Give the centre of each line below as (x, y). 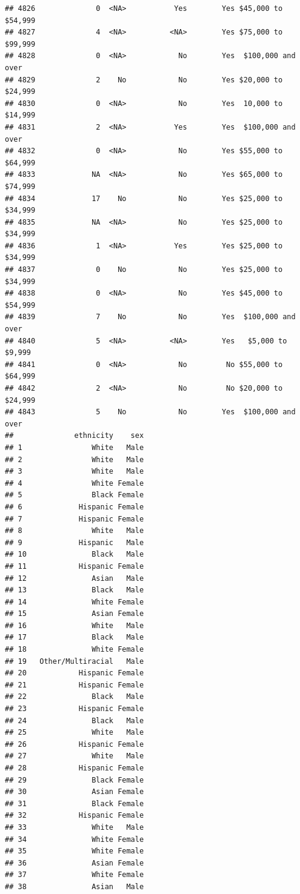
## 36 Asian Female (75, 863)
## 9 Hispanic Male (75, 542)
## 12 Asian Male (75, 578)
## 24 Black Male (75, 720)
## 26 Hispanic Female (75, 744)
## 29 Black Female (75, 780)
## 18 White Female (75, 650)
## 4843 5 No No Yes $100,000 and (150, 412)
